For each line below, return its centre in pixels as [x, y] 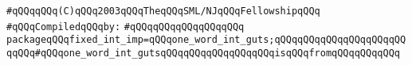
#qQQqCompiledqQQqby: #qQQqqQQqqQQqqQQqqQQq [126, 27]
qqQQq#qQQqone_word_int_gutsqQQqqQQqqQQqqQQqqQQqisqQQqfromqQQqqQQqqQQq [203, 53]
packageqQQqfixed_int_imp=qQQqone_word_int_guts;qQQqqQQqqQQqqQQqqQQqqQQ [206, 40]
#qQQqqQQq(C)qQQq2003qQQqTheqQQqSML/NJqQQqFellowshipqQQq [163, 11]
